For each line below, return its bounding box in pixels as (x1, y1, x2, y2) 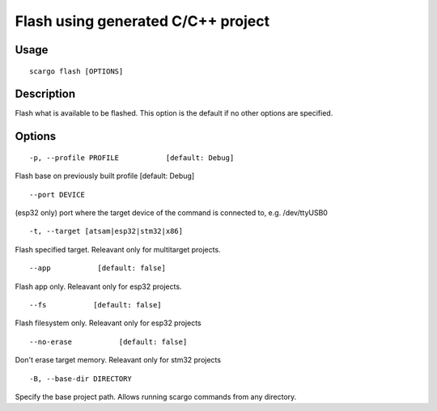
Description (15, 87, 76, 101)
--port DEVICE (29, 190, 85, 199)
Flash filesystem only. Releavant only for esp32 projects (15, 318, 202, 328)
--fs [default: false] (29, 300, 162, 309)
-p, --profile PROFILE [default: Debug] (29, 153, 235, 162)
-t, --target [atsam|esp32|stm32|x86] (29, 227, 184, 236)
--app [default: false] (29, 264, 166, 273)
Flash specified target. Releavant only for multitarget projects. (15, 244, 222, 254)
